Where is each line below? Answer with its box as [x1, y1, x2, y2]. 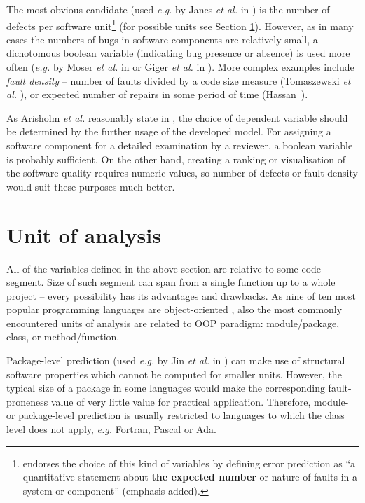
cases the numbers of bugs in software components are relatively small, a [6, 32, 318, 46]
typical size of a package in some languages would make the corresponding [6, 380, 325, 395]
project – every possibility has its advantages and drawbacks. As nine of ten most [6, 288, 356, 303]
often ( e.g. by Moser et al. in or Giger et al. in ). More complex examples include [6, 60, 354, 74]
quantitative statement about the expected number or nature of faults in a [22, 469, 358, 484]
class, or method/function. [6, 329, 120, 344]
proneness [6, 394, 48, 408]
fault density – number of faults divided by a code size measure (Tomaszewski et [6, 73, 351, 88]
